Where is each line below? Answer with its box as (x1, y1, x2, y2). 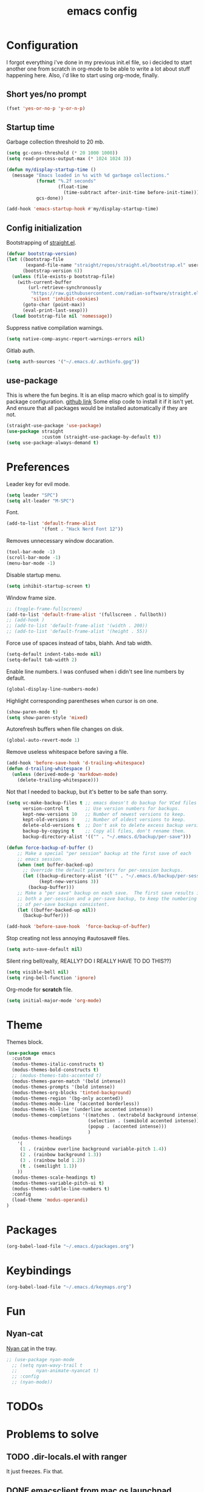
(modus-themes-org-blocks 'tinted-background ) (12, 1089, 132, 1096)
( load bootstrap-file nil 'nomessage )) (12, 313, 113, 319)
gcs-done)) (36, 195, 64, 201)
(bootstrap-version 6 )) (22, 268, 83, 274)
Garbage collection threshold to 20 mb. (6, 138, 104, 145)
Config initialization (6, 223, 82, 233)
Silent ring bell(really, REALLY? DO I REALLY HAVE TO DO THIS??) (6, 957, 172, 964)
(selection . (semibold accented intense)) (87, 1118, 200, 1124)
